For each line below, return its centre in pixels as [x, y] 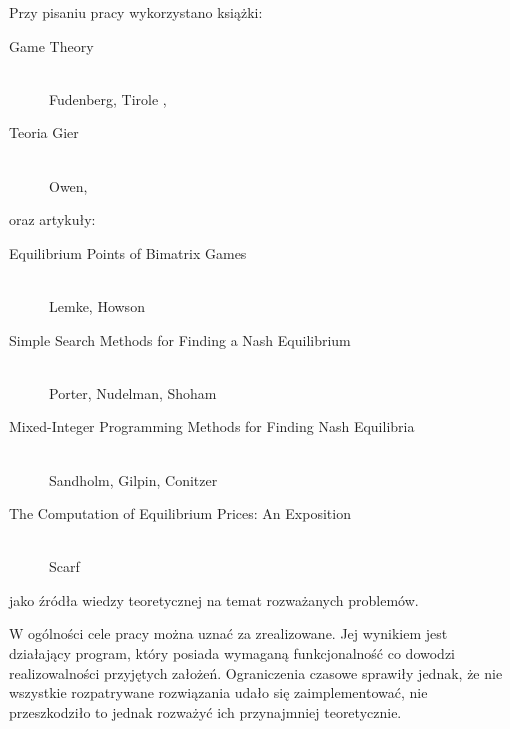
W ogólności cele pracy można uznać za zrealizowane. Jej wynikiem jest [228, 633]
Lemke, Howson [97, 305]
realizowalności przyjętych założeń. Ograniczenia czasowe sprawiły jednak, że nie [256, 672]
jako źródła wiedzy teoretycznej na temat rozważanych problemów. [214, 599]
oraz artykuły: [52, 219]
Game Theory [51, 45]
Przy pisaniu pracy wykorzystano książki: [136, 12]
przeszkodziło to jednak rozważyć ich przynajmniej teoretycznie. [205, 711]
